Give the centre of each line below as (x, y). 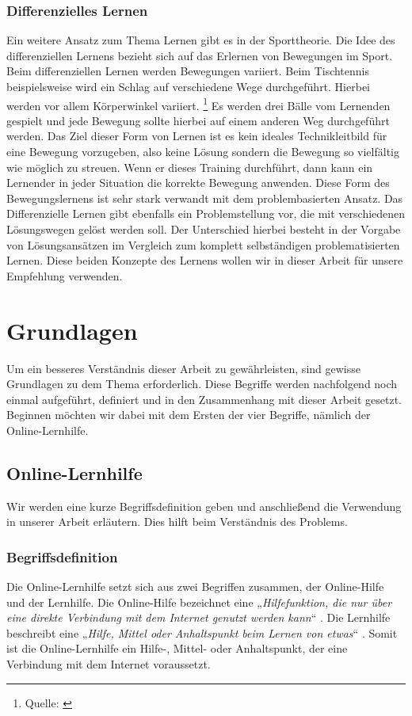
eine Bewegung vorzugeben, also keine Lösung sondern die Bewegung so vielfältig (203, 152)
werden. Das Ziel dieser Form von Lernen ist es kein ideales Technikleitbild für (197, 136)
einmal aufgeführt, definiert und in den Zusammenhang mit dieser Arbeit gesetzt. (204, 399)
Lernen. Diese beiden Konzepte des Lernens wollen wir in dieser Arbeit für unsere (205, 260)
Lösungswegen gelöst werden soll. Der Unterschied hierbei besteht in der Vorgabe (204, 229)
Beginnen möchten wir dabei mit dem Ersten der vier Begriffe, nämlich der (189, 415)
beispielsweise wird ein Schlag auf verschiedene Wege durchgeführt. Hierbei (189, 86)
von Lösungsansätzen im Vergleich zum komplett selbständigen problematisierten (203, 244)
